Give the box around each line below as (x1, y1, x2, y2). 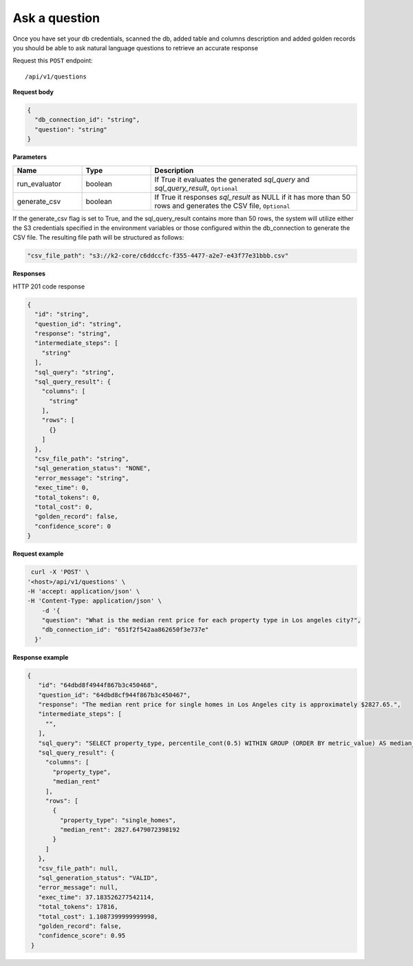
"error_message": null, (38, 883, 118, 892)
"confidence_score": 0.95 (38, 932, 126, 940)
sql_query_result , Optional (154, 183, 239, 193)
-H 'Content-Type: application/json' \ (27, 597, 162, 605)
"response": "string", (34, 329, 112, 337)
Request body (12, 88, 54, 96)
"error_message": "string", (34, 474, 129, 482)
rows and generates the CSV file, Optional (154, 200, 290, 210)
